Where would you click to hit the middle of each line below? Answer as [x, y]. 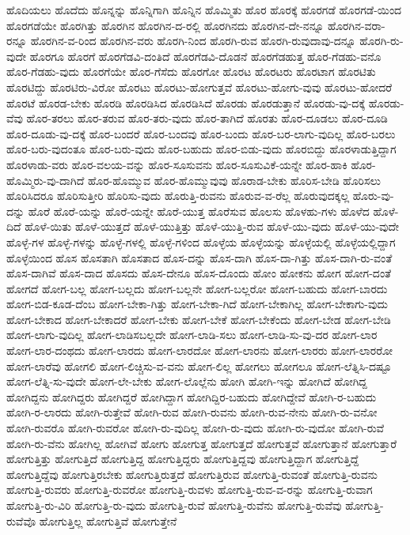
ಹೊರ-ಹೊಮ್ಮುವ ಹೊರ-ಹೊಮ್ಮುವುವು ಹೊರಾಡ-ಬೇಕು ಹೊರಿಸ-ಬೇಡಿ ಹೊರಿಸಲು [234, 180]
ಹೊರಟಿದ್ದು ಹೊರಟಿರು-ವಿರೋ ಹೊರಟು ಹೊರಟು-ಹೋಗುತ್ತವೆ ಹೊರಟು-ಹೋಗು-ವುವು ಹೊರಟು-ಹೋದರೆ [199, 87]
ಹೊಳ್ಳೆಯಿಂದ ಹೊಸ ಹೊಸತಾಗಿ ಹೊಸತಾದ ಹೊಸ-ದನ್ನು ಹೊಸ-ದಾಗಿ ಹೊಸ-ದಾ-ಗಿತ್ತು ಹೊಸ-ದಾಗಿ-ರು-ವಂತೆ [199, 257]
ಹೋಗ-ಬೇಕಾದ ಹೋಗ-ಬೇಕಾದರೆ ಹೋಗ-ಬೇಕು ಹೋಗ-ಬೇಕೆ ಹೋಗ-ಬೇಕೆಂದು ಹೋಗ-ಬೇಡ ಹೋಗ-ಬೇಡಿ [199, 319]
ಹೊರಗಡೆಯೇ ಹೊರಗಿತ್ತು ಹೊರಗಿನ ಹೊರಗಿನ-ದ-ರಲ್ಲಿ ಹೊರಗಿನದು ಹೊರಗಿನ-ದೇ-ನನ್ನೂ [165, 25]
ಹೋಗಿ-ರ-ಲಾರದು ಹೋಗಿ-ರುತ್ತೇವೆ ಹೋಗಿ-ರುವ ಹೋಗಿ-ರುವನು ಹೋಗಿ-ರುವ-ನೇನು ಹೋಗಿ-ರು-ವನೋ [192, 412]
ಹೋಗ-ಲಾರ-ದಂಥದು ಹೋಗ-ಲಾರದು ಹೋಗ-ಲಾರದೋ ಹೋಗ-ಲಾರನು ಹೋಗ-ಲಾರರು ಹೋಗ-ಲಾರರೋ [200, 350]
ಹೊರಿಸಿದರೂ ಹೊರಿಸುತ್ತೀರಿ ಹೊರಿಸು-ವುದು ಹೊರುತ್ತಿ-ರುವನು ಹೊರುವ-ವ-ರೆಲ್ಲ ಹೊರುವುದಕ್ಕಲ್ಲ [178, 196]
